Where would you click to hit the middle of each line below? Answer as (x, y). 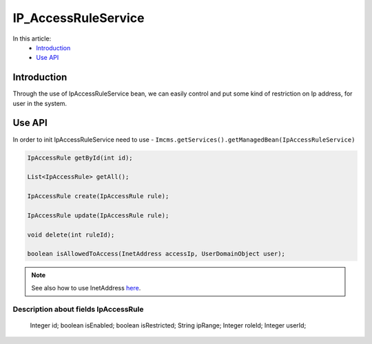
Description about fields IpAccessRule (78, 309)
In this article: (32, 39)
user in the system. (40, 103)
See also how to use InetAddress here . (86, 288)
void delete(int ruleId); (71, 235)
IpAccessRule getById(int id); (80, 158)
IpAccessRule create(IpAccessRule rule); (98, 196)
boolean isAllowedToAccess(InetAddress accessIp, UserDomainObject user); (156, 254)
